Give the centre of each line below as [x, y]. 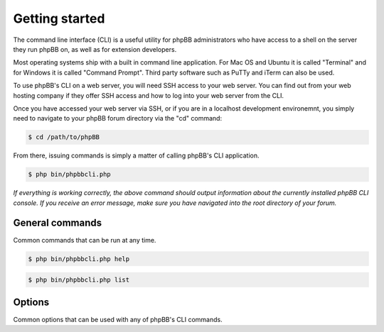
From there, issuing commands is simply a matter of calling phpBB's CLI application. [136, 155]
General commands [58, 223]
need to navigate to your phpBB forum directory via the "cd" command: [118, 118]
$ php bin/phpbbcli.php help [79, 259]
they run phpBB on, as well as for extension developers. [95, 49]
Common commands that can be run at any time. [85, 240]
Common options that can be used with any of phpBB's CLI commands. [118, 319]
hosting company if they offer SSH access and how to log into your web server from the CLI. [149, 95]
